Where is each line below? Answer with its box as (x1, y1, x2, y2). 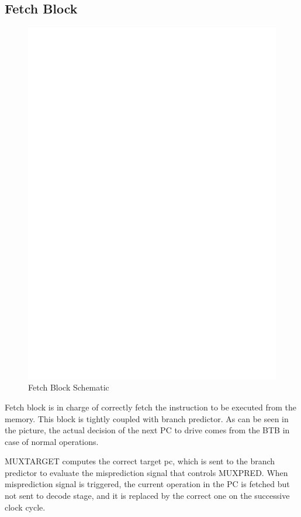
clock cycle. (5, 501, 46, 513)
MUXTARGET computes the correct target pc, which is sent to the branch (5, 455, 275, 467)
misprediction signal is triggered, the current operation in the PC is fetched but (5, 478, 290, 490)
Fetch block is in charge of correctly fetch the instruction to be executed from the (5, 400, 297, 413)
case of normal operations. (5, 435, 99, 447)
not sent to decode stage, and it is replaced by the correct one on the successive (5, 489, 290, 502)
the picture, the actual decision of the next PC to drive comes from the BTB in (5, 424, 290, 436)
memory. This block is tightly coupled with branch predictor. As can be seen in (5, 412, 289, 424)
